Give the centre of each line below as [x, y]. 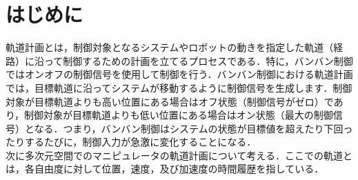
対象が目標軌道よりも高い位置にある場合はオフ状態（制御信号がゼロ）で [170, 101]
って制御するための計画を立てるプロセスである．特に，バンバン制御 [198, 60]
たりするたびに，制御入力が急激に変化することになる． [131, 142]
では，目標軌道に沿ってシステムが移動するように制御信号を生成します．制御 [179, 87]
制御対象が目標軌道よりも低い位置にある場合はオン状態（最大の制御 [179, 115]
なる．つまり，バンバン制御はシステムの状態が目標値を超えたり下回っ [193, 128]
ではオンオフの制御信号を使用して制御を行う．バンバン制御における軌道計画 [179, 74]
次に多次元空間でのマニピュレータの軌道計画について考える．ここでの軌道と [179, 155]
